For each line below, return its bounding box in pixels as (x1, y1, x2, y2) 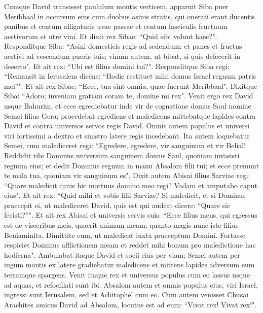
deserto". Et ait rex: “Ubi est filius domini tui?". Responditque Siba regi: (4, 60, 230, 71)
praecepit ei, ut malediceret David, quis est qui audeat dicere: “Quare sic (4, 199, 231, 210)
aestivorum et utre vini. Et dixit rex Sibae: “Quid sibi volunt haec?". (4, 30, 217, 41)
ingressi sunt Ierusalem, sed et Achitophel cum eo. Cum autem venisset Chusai (4, 289, 249, 300)
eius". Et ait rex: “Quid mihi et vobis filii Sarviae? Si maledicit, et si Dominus (4, 190, 246, 200)
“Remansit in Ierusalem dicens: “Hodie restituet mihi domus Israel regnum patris (4, 71, 256, 81)
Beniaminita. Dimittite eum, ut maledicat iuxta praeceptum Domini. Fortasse (4, 229, 246, 240)
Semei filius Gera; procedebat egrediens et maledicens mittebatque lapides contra (4, 110, 256, 121)
